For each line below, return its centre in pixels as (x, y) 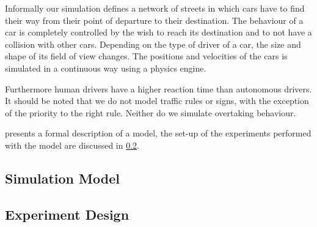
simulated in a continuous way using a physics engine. (106, 68)
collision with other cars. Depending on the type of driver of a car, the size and (153, 44)
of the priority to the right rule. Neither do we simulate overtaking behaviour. (151, 112)
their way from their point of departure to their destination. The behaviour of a (154, 20)
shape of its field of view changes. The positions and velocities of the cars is (146, 56)
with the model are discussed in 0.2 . (72, 145)
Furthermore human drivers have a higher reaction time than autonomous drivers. (158, 88)
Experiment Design (67, 214)
